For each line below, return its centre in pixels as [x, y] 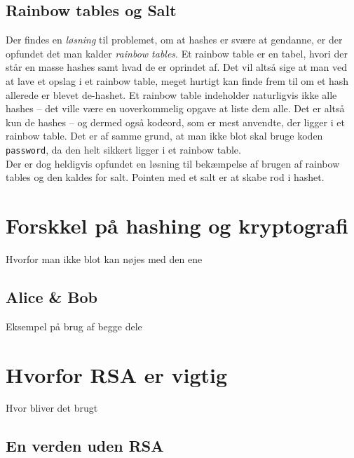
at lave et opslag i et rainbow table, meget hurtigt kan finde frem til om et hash [177, 80]
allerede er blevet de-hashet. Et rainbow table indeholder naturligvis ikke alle [171, 94]
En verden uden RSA [85, 446]
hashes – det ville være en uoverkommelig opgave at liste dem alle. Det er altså [175, 108]
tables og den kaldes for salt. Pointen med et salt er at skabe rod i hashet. [165, 177]
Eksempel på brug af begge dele [74, 326]
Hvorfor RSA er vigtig [117, 374]
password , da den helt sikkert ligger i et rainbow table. [123, 149]
